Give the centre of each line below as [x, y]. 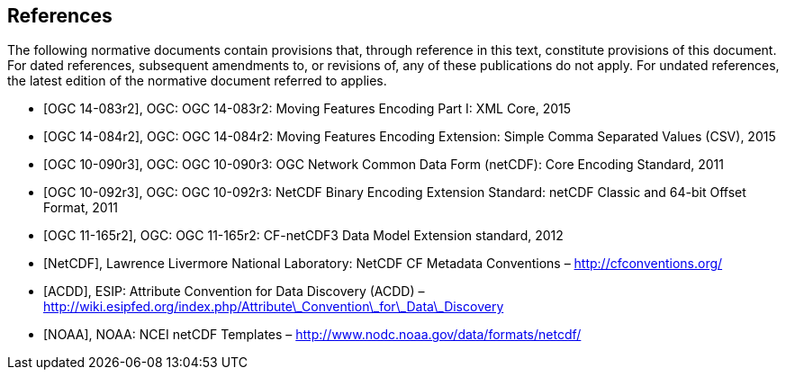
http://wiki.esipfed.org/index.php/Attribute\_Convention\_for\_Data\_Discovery [274, 307]
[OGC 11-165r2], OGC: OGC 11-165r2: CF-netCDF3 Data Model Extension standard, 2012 [303, 236]
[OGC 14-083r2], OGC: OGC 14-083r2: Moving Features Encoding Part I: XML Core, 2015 [307, 109]
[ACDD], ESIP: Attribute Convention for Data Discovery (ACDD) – [234, 292]
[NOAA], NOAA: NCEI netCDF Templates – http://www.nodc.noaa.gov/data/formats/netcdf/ [312, 335]
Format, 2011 [81, 208]
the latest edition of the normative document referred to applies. [197, 81]
